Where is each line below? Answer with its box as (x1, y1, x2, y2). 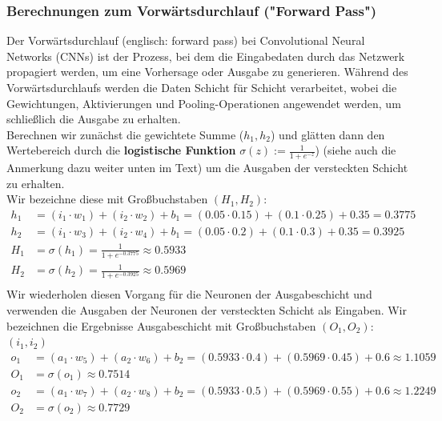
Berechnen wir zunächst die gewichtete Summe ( (6, 126, 244, 142)
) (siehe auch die (315, 142, 396, 158)
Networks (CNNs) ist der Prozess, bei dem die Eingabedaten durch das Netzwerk (6, 47, 405, 64)
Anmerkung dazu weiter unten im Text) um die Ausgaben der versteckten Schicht (6, 159, 408, 176)
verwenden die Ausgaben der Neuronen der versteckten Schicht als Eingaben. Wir (6, 302, 407, 319)
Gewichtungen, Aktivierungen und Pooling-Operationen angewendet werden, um (6, 94, 401, 111)
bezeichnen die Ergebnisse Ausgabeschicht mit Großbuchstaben (6, 317, 316, 334)
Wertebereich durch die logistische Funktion (6, 142, 236, 158)
